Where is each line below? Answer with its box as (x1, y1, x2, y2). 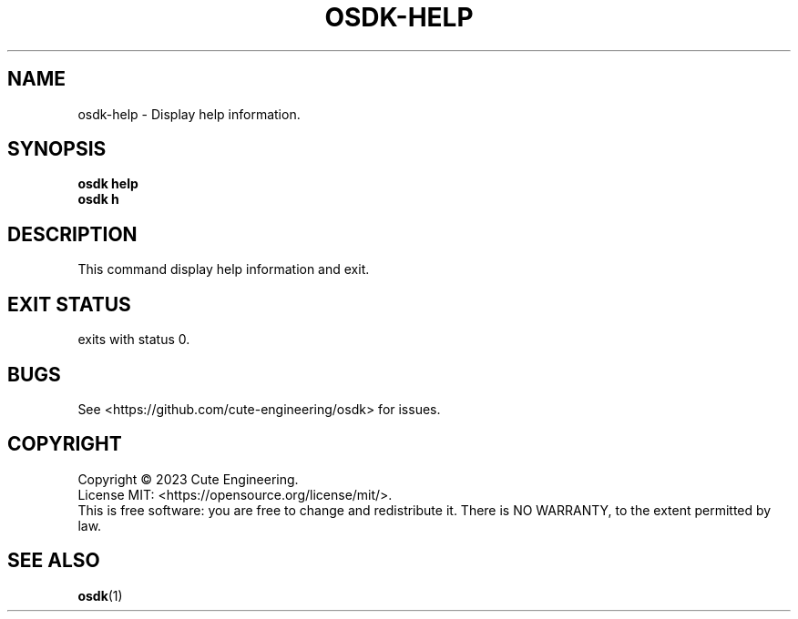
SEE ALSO (7, 549, 100, 573)
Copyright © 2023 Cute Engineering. (77, 471, 299, 487)
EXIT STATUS (7, 292, 131, 316)
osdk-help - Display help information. (77, 106, 301, 122)
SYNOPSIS (7, 137, 107, 161)
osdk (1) (77, 587, 123, 604)
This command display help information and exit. (77, 261, 370, 278)
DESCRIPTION (7, 222, 138, 246)
